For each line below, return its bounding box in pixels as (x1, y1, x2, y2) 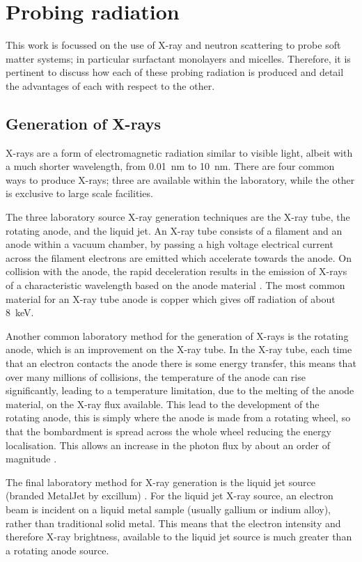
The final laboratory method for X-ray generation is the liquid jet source (6, 474, 315, 489)
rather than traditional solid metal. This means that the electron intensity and (6, 515, 341, 530)
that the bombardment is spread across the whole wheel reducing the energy (6, 423, 331, 438)
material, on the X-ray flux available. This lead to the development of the (6, 396, 320, 411)
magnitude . (6, 451, 57, 466)
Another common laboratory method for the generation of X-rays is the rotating (6, 328, 349, 343)
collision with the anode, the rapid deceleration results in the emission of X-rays (6, 264, 347, 279)
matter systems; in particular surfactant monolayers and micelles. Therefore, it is (6, 51, 351, 65)
